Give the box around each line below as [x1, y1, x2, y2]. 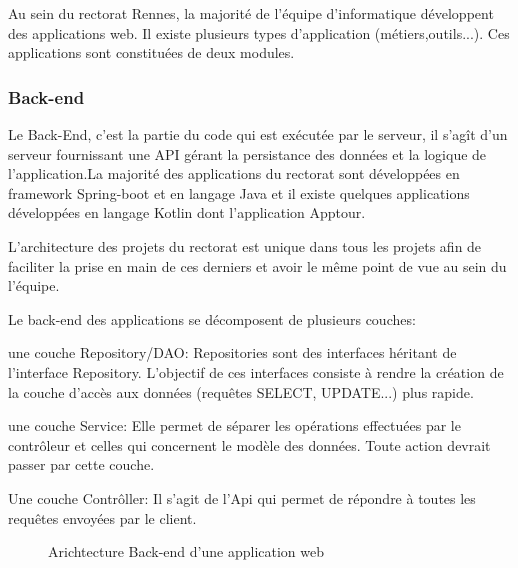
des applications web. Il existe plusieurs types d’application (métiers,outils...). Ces [8, 22, 510, 43]
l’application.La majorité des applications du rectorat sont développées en [8, 163, 460, 184]
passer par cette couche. [8, 454, 155, 475]
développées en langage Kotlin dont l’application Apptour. [8, 202, 366, 223]
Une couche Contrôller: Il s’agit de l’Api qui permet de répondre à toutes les [8, 487, 476, 508]
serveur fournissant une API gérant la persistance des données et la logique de [8, 143, 487, 164]
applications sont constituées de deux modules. [8, 42, 295, 63]
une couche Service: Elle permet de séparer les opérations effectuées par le [8, 415, 461, 436]
